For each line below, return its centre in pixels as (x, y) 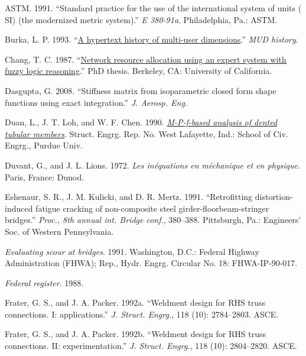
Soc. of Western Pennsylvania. (59, 231)
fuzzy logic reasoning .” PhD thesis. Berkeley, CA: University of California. (139, 71)
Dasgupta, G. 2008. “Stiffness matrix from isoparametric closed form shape (141, 90)
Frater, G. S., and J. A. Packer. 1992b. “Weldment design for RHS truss (135, 334)
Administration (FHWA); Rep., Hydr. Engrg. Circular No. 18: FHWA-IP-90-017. (151, 263)
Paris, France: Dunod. (45, 177)
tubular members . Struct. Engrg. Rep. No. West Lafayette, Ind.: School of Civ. (147, 133)
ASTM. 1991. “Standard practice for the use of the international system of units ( (153, 8)
